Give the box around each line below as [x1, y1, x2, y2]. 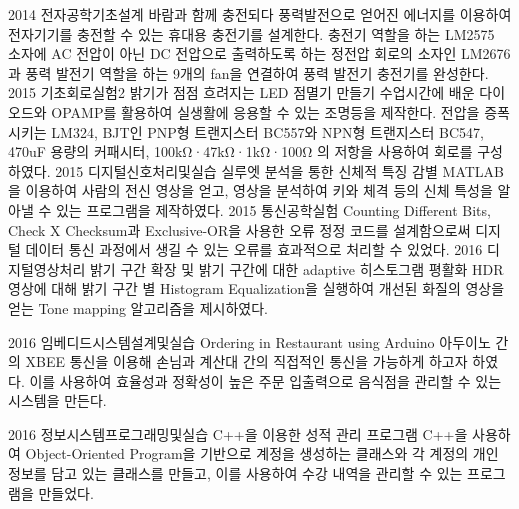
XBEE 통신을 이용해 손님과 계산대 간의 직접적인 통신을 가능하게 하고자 [25, 351, 468, 372]
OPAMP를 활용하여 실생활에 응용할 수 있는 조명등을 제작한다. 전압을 [51, 101, 480, 122]
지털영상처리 [8, 258, 86, 279]
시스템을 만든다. [8, 390, 107, 411]
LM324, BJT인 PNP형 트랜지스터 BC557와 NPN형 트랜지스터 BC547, [51, 121, 484, 142]
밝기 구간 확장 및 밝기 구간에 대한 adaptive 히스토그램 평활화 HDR [89, 258, 504, 279]
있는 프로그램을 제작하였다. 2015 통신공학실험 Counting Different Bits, [55, 199, 491, 220]
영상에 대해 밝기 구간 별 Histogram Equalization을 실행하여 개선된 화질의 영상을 [8, 278, 505, 299]
